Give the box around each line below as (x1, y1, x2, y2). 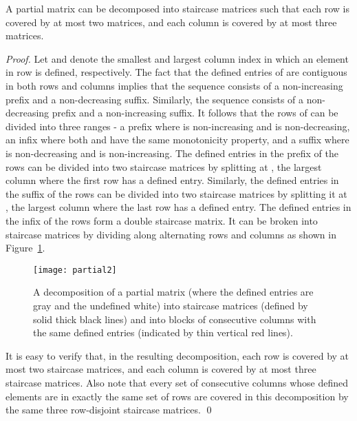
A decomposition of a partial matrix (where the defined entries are (33, 285, 314, 299)
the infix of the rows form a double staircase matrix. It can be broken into (6, 213, 318, 227)
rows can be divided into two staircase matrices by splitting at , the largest (6, 159, 322, 174)
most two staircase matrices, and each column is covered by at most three (6, 362, 316, 376)
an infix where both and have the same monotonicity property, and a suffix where (6, 132, 349, 147)
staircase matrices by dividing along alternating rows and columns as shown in (6, 227, 336, 241)
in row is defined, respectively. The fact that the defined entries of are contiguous (6, 65, 347, 79)
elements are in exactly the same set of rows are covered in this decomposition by (6, 389, 349, 403)
